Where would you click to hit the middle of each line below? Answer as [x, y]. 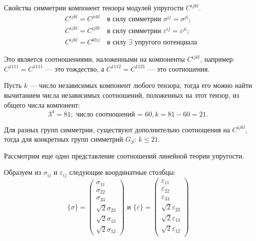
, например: [217, 59]
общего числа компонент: [42, 104]
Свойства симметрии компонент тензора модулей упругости [94, 7]
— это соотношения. [179, 68]
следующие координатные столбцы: [122, 172]
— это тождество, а [75, 68]
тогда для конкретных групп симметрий [64, 139]
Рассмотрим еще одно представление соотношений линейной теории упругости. [124, 155]
